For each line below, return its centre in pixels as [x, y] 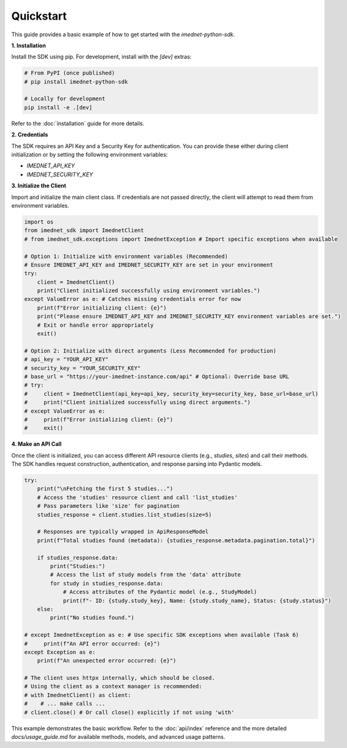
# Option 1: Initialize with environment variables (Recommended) [126, 256]
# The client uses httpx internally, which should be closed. [120, 678]
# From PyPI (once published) [70, 73]
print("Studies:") [78, 566]
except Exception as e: [60, 652]
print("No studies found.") [92, 618]
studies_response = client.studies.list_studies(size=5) [124, 515]
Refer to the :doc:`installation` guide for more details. [78, 123]
